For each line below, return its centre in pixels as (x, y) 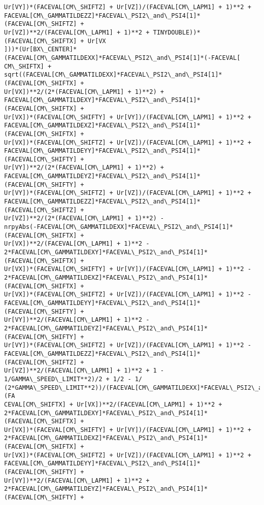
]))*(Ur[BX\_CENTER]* (41, 49)
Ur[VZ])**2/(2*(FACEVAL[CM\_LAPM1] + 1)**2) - (84, 218)
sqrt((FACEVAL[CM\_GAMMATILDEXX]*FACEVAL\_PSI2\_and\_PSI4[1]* (113, 75)
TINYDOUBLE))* (177, 32)
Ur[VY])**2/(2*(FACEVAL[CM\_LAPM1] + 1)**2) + (84, 168)
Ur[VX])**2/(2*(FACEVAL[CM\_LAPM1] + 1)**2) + (84, 92)
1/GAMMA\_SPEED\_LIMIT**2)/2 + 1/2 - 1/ (73, 379)
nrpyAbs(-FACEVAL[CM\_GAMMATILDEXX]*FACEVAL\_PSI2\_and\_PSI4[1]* (119, 227)
